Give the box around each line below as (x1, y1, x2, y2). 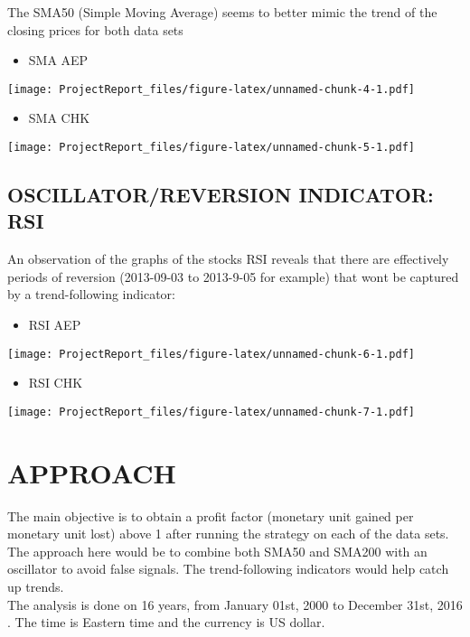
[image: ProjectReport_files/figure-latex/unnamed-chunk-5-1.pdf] (7, 141, 416, 155)
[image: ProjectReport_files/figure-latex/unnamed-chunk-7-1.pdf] (7, 405, 416, 418)
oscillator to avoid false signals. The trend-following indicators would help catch (7, 559, 449, 578)
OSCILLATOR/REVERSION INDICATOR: (7, 181, 434, 209)
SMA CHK (28, 108, 90, 127)
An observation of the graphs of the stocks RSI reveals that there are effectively (7, 249, 449, 268)
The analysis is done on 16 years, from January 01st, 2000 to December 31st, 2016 (7, 595, 463, 614)
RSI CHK (28, 373, 83, 392)
